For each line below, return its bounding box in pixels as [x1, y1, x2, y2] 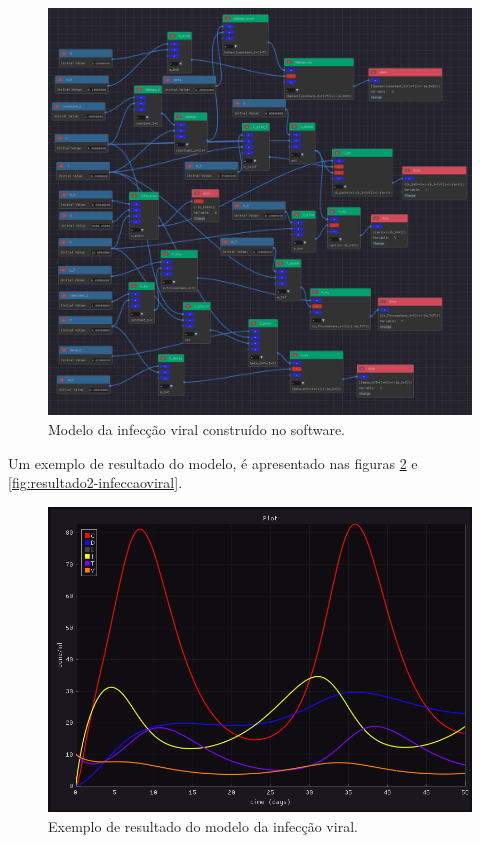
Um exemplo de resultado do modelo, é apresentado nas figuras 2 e [8, 452, 418, 473]
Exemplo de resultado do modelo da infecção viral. [48, 816, 358, 836]
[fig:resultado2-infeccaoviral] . [8, 472, 183, 493]
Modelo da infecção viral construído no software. [48, 419, 346, 440]
